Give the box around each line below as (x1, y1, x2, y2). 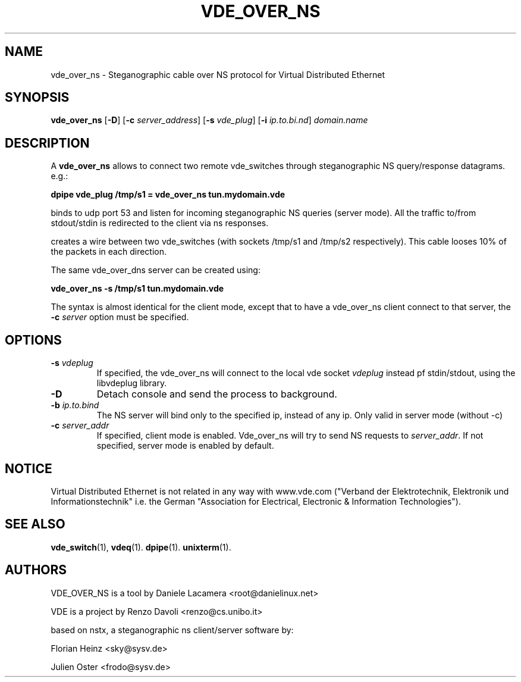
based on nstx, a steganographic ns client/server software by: (51, 624, 294, 635)
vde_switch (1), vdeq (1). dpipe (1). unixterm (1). (51, 542, 231, 552)
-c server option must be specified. (51, 312, 189, 323)
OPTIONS (5, 332, 62, 348)
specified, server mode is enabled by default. (96, 440, 274, 451)
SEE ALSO (5, 517, 65, 532)
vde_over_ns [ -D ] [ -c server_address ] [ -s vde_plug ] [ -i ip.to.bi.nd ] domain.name (51, 115, 368, 126)
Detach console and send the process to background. (96, 388, 337, 401)
